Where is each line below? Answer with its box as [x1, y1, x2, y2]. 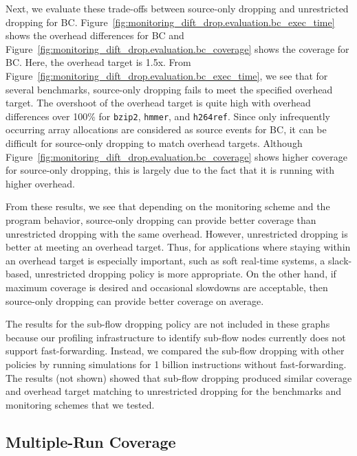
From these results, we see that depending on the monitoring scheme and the [6, 199, 330, 214]
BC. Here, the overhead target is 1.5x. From [6, 55, 191, 69]
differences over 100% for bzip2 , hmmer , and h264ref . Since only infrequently [6, 109, 330, 123]
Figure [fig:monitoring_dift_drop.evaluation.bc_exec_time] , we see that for [6, 68, 328, 82]
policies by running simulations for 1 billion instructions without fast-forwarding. [6, 356, 347, 371]
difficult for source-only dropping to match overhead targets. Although [6, 136, 303, 150]
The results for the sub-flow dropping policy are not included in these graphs [6, 317, 330, 331]
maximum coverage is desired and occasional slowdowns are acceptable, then [6, 280, 328, 294]
